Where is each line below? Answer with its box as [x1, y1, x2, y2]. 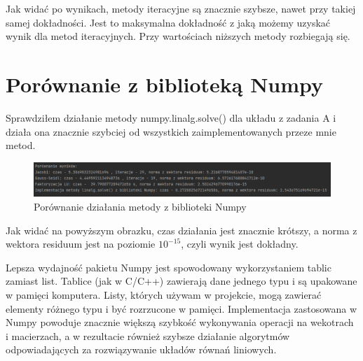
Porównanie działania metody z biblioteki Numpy [34, 199, 247, 213]
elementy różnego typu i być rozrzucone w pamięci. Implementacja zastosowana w [6, 301, 357, 316]
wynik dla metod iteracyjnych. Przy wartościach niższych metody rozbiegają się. [6, 29, 350, 43]
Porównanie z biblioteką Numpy [6, 69, 324, 98]
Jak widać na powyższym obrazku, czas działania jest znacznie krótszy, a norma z [6, 222, 357, 237]
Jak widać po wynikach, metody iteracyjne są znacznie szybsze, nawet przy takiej [6, 1, 356, 15]
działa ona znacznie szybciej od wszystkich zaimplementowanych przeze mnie [6, 124, 336, 139]
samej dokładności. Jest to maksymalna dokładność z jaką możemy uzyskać [6, 15, 331, 29]
